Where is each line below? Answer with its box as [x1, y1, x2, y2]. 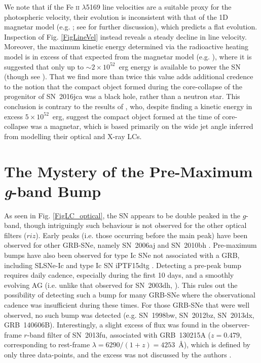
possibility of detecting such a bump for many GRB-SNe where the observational [4, 289, 255, 300]
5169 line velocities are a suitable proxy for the [86, 2, 232, 12]
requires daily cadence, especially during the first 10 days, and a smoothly [4, 270, 234, 280]
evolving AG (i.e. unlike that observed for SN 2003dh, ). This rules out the [4, 279, 238, 290]
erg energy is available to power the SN [119, 61, 241, 72]
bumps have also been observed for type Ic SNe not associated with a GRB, [4, 250, 240, 260]
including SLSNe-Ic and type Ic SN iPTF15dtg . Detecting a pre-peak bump [4, 259, 241, 270]
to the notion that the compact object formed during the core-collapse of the [4, 81, 242, 91]
